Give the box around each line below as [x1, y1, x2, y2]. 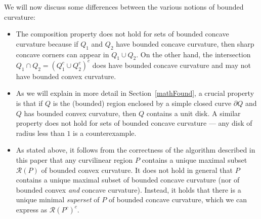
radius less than [16, 127, 65, 138]
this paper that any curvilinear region [16, 155, 133, 165]
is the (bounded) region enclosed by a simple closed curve [53, 98, 232, 108]
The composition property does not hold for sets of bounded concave [16, 28, 229, 39]
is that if [16, 98, 43, 108]
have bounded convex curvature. [16, 70, 116, 81]
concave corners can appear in [16, 49, 109, 59]
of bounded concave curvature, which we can [108, 194, 247, 205]
